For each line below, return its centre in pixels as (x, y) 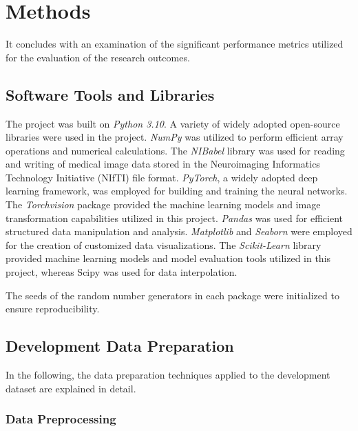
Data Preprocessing (61, 419)
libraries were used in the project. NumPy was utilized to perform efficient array (175, 137)
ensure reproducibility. (53, 309)
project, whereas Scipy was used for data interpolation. (122, 272)
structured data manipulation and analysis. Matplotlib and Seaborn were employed (179, 231)
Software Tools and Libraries (110, 94)
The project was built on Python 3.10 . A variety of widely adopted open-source (173, 123)
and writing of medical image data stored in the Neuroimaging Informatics (163, 164)
